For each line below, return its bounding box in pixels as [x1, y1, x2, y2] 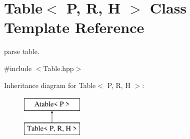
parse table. [4, 46, 39, 56]
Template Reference [4, 17, 144, 37]
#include [4, 62, 32, 73]
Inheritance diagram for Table [4, 79, 96, 90]
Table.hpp [43, 62, 74, 73]
